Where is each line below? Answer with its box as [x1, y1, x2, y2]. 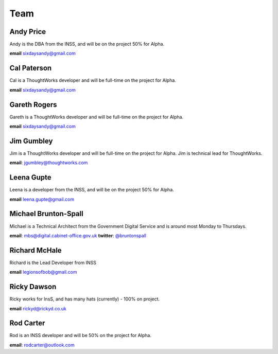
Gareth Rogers [9, 100, 57, 109]
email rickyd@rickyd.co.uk [9, 305, 67, 311]
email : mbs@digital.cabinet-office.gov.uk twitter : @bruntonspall [9, 232, 147, 239]
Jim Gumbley [9, 136, 53, 145]
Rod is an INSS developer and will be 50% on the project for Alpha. [9, 332, 152, 339]
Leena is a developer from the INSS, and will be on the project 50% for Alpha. [9, 187, 175, 193]
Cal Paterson [9, 64, 52, 73]
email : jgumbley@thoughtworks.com [9, 160, 88, 166]
